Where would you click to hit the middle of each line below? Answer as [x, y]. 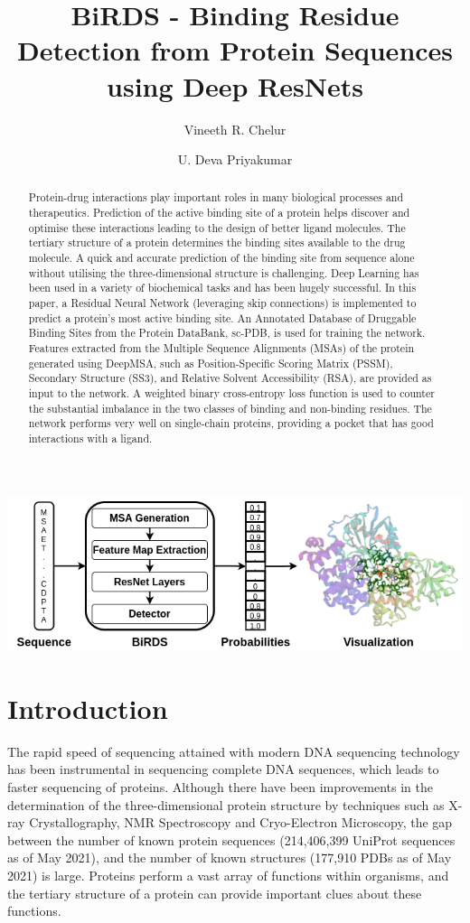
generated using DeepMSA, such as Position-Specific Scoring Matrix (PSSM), [211, 363]
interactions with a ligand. [90, 438]
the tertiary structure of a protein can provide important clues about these [215, 893]
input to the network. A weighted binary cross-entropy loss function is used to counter [231, 393]
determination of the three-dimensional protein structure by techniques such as [226, 804]
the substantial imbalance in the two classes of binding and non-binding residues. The [230, 408]
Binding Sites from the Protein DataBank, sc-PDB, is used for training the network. [227, 333]
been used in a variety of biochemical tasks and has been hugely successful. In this [222, 288]
